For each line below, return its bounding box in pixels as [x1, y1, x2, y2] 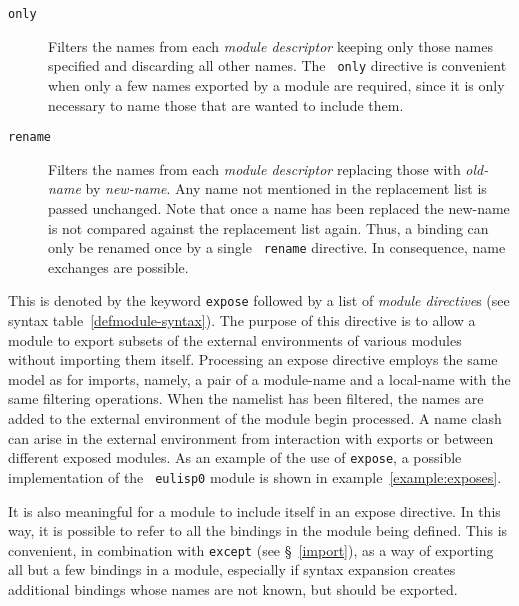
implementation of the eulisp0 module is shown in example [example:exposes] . [8, 466, 502, 487]
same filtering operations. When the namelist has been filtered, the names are [8, 388, 484, 409]
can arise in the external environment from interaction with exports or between [8, 427, 494, 448]
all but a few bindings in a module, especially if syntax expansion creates [8, 559, 456, 580]
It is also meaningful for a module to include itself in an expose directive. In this [8, 500, 501, 521]
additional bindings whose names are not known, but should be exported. [8, 578, 458, 599]
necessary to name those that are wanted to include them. [48, 94, 404, 115]
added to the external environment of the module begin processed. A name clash [8, 408, 502, 428]
